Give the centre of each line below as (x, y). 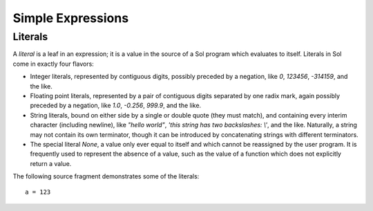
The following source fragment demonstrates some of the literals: (106, 176)
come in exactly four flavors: (54, 64)
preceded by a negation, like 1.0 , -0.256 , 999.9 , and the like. (116, 105)
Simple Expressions (71, 18)
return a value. (51, 163)
